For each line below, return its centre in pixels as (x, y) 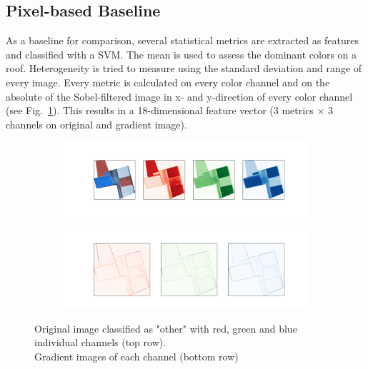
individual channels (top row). (100, 342)
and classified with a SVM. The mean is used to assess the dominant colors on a (181, 54)
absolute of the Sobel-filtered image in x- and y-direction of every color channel (179, 96)
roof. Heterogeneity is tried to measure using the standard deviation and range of (184, 68)
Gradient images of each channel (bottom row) (136, 356)
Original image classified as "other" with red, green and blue (166, 328)
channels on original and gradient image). (96, 124)
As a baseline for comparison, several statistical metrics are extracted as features (183, 40)
